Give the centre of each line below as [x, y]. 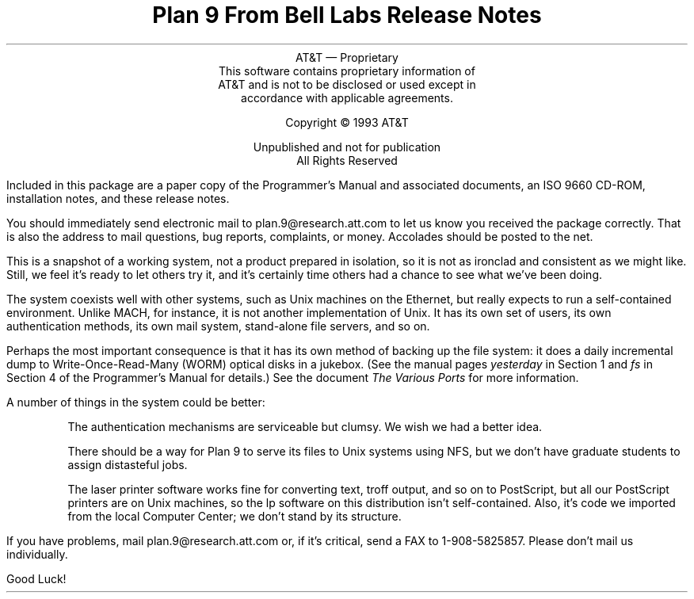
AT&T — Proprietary [347, 57]
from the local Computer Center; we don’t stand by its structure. [235, 516]
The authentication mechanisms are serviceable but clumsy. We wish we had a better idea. [305, 426]
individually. [37, 554]
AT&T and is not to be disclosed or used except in [347, 84]
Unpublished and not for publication [347, 147]
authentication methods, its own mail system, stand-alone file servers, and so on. [218, 326]
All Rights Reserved [347, 160]
